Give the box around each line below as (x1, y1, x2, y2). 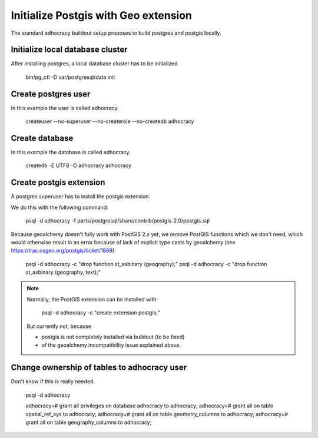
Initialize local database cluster (11, 45, 128, 55)
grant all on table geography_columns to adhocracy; (25, 419, 152, 426)
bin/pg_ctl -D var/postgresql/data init (25, 74, 115, 81)
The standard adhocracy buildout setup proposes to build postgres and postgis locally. (11, 29, 221, 36)
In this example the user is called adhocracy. (11, 104, 119, 111)
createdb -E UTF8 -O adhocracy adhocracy (25, 162, 132, 169)
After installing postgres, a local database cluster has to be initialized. (11, 60, 180, 67)
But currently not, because (26, 323, 91, 330)
